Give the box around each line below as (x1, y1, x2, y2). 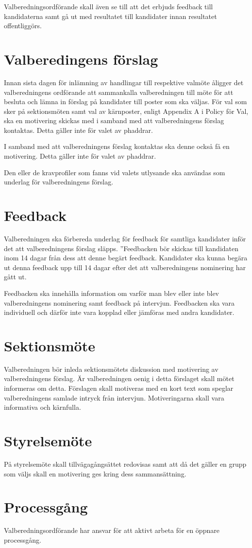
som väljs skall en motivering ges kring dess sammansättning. (4, 468, 186, 478)
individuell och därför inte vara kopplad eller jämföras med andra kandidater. (4, 307, 235, 317)
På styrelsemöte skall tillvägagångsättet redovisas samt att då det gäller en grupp (4, 458, 247, 469)
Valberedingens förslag (4, 49, 158, 69)
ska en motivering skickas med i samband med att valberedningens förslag (4, 115, 224, 126)
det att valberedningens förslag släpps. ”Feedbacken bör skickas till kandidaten (4, 243, 239, 253)
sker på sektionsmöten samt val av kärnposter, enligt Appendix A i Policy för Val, (4, 106, 249, 116)
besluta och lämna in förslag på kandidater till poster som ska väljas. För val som (4, 96, 247, 107)
